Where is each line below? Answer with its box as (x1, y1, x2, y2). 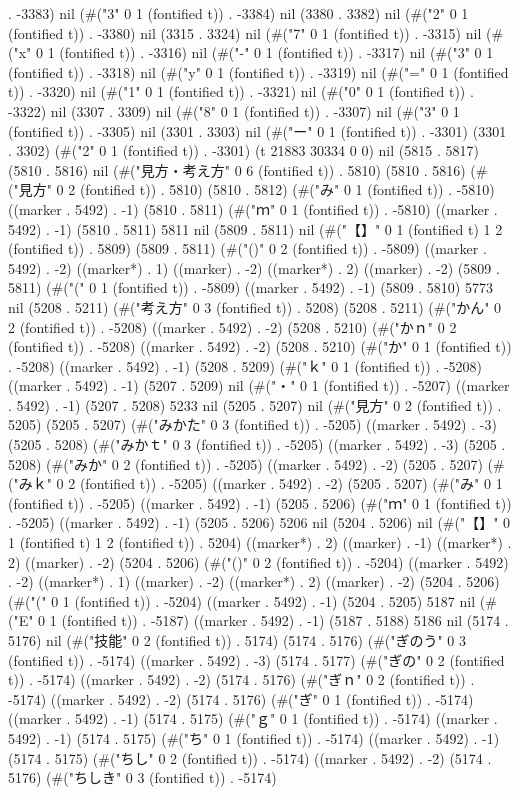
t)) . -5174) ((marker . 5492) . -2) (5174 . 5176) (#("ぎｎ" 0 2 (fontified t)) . (8, 669, 475, 690)
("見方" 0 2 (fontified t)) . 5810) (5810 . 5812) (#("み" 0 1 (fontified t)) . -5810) (8, 179, 495, 200)
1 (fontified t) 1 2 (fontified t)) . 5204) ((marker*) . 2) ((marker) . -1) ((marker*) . (8, 532, 512, 553)
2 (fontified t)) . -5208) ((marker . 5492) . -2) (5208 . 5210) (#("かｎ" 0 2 (8, 316, 457, 337)
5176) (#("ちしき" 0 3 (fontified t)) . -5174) (8, 767, 277, 788)
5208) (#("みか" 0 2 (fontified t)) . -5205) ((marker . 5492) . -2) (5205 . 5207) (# (8, 453, 505, 474)
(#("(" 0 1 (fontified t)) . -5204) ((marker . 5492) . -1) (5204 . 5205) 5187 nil (8, 590, 476, 611)
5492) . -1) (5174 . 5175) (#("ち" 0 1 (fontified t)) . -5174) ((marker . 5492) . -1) (8, 727, 500, 748)
